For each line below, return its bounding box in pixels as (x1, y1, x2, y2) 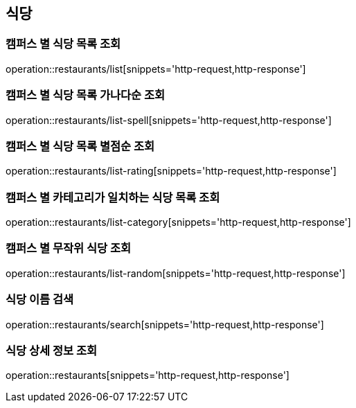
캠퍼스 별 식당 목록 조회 (6, 37, 121, 51)
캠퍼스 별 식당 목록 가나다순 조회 (6, 88, 166, 103)
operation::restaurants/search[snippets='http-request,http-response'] (6, 318, 324, 330)
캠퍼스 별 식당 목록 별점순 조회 (6, 139, 155, 153)
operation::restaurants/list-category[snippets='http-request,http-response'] (6, 216, 351, 229)
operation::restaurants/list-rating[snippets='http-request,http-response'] (6, 165, 337, 177)
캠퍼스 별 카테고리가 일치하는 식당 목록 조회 (6, 190, 220, 204)
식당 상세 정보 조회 (6, 343, 98, 357)
